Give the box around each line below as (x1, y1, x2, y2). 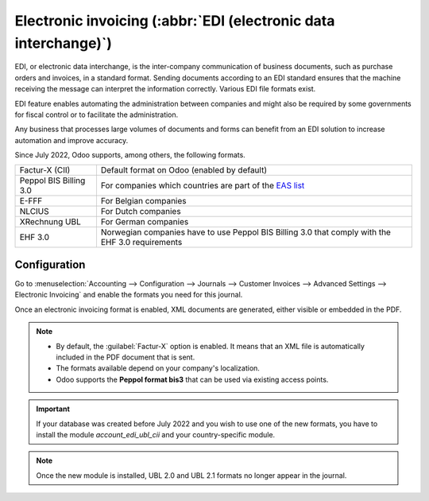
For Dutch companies (100, 206, 182, 217)
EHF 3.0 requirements (100, 237, 183, 248)
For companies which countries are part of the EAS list (100, 180, 305, 191)
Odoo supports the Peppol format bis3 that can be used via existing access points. (56, 375, 329, 384)
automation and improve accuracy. (14, 135, 129, 145)
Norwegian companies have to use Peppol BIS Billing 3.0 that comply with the (100, 227, 391, 238)
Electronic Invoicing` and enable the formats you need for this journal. (14, 290, 243, 300)
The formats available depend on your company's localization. (56, 363, 260, 373)
